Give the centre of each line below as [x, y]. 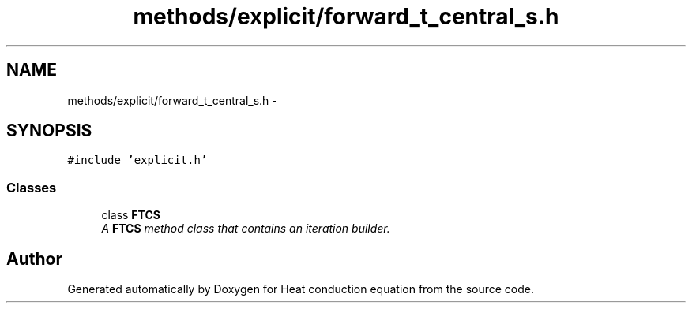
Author [34, 259]
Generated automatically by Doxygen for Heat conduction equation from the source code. [301, 289]
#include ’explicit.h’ [137, 160]
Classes [32, 187]
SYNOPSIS [49, 131]
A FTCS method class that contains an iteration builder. [246, 229]
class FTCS [131, 215]
